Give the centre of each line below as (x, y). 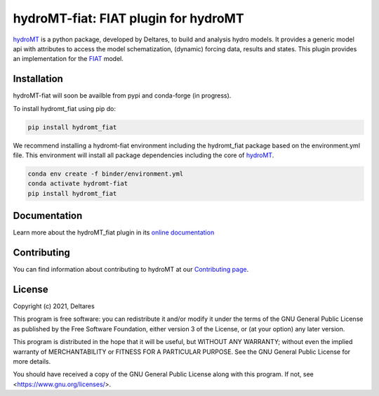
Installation (38, 79)
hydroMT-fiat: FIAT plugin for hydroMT (129, 18)
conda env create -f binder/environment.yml (106, 173)
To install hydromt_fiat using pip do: (64, 108)
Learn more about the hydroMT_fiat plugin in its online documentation (114, 232)
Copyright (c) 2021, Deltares (54, 306)
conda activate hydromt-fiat (78, 184)
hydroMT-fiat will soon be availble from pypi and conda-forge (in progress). (122, 95)
